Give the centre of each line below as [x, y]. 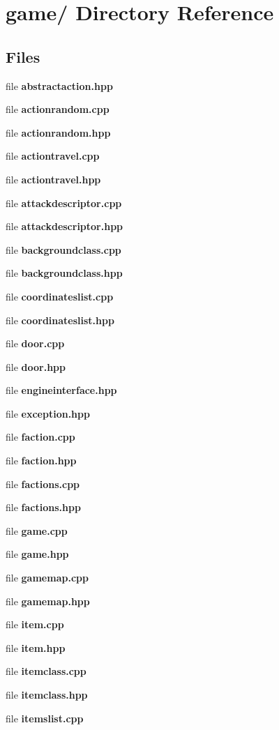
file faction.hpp [41, 461]
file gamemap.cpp [47, 578]
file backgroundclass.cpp [63, 249]
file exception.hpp [48, 413]
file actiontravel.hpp [53, 179]
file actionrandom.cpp [58, 109]
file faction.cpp [40, 437]
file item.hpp [36, 647]
